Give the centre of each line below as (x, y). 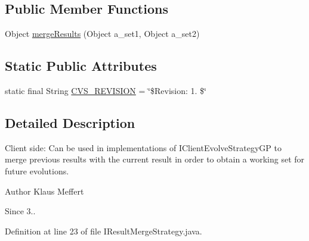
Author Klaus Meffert (44, 191)
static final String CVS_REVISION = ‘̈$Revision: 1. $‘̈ (106, 90)
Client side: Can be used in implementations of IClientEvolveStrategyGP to (143, 147)
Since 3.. (20, 211)
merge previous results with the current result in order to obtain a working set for (155, 159)
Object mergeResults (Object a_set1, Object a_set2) (102, 34)
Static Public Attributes (81, 66)
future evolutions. (37, 170)
